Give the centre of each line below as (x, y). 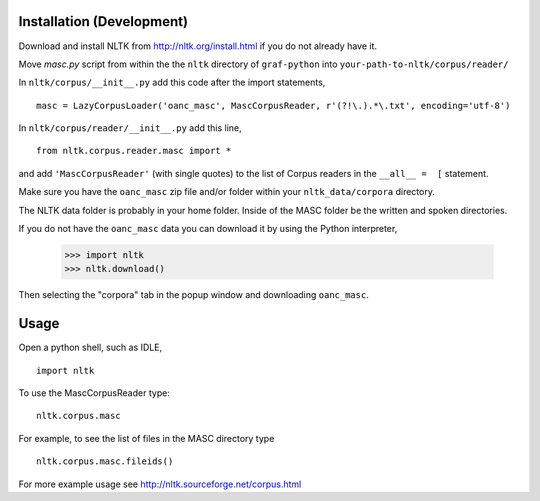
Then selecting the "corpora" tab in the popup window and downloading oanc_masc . (193, 295)
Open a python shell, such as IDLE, (90, 347)
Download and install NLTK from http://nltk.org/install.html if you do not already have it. (198, 46)
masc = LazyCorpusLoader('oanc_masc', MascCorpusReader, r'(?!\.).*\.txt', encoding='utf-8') (273, 105)
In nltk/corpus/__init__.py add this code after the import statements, (172, 82)
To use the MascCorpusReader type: (94, 393)
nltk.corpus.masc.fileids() (105, 461)
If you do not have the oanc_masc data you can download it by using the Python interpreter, (208, 229)
